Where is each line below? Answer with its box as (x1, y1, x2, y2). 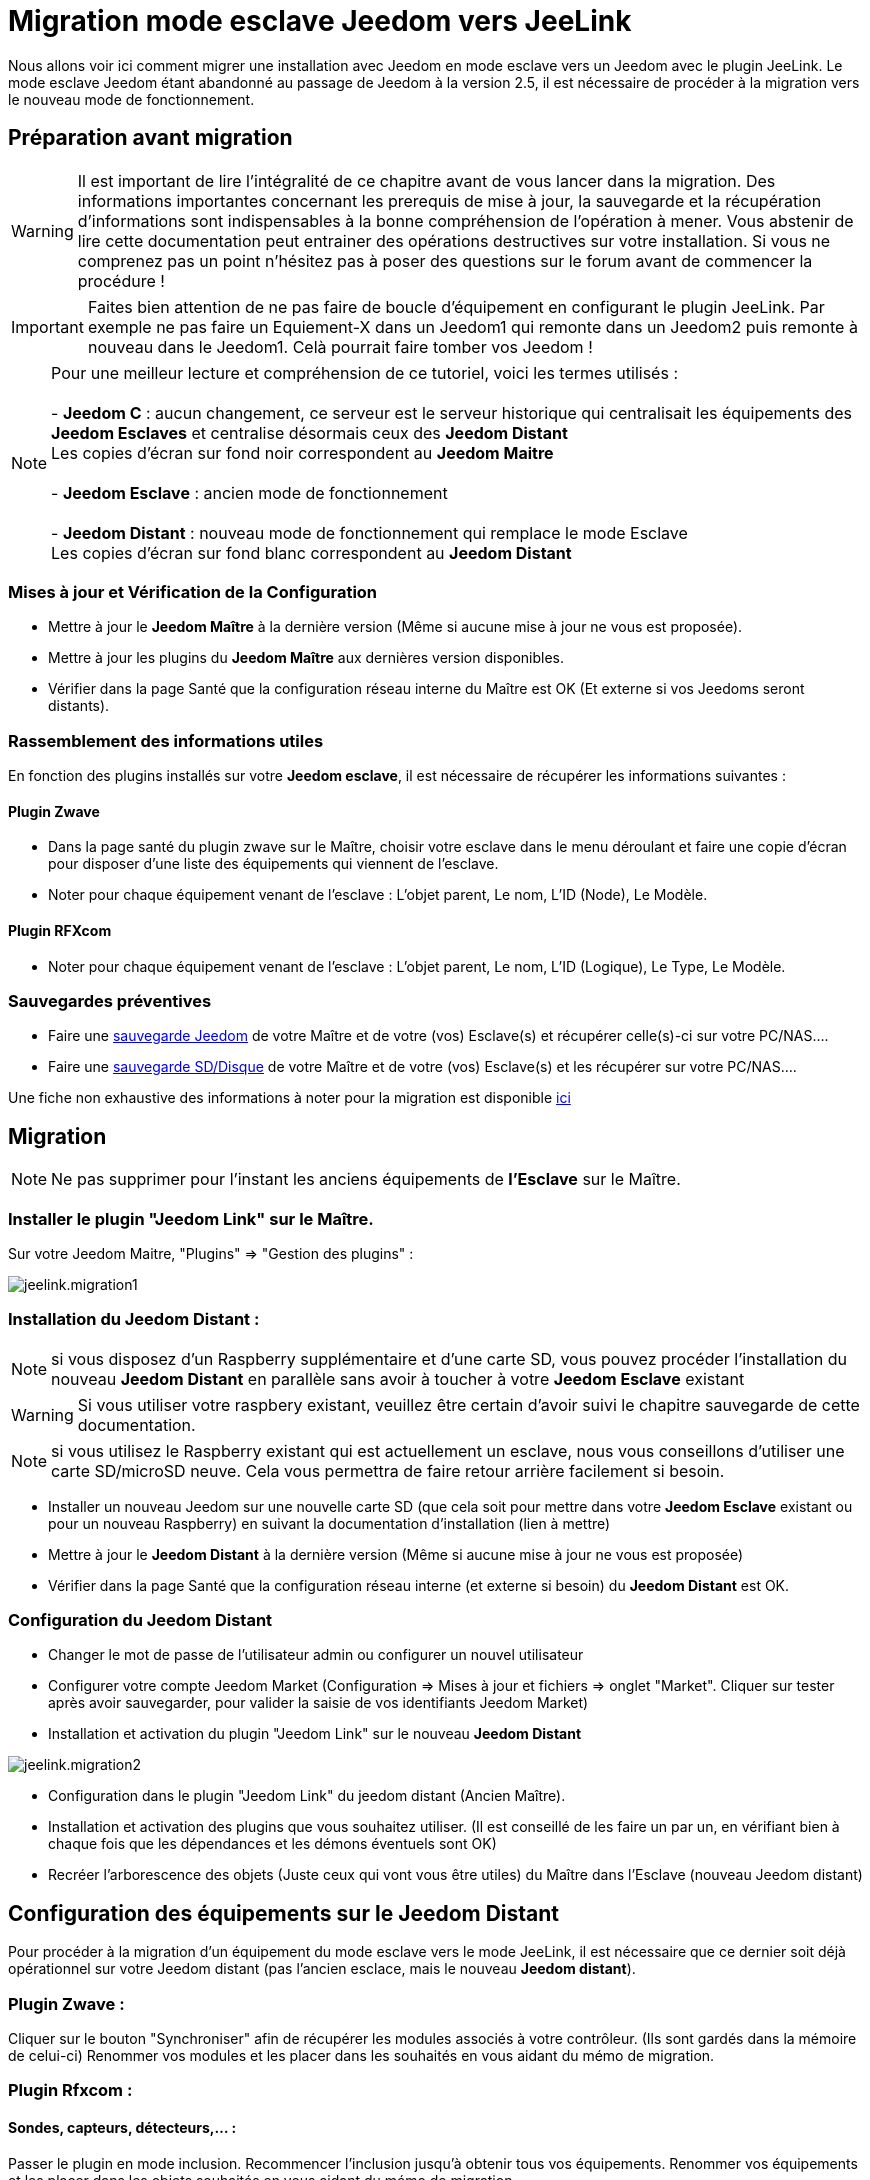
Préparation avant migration (8, 125, 293, 151)
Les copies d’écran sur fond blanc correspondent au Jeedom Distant (51, 542, 572, 563)
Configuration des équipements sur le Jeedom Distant (8, 1900, 560, 1926)
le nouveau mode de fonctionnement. (8, 90, 255, 108)
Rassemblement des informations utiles (8, 730, 324, 751)
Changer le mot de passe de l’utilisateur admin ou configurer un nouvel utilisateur (48, 1646, 584, 1664)
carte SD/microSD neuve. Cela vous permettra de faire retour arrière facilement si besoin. (51, 1460, 725, 1481)
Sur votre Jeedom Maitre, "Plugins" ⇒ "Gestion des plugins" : (8, 1244, 414, 1262)
